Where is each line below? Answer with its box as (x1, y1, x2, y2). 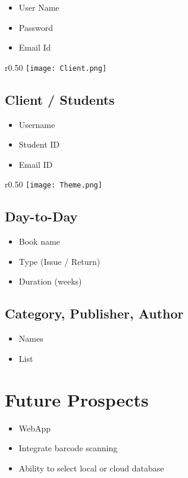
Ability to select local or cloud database (18, 461, 164, 474)
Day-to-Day (5, 207, 78, 226)
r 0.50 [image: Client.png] (5, 61, 107, 73)
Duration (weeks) (18, 275, 82, 288)
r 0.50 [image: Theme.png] (5, 178, 102, 190)
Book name (18, 235, 60, 248)
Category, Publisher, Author (5, 304, 184, 323)
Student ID (18, 138, 60, 151)
